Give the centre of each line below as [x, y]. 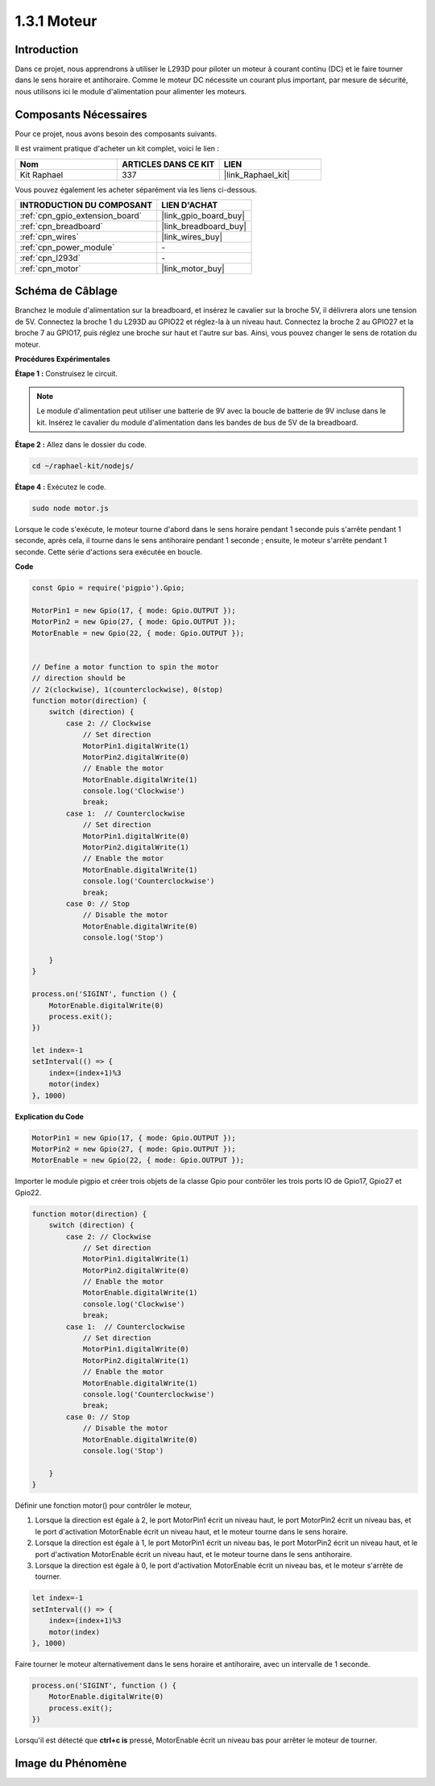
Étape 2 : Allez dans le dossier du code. [81, 444]
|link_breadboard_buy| [204, 226]
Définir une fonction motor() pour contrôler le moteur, [104, 1506]
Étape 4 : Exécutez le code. [60, 487]
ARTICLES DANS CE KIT [168, 164]
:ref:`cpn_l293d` [50, 258]
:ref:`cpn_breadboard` [62, 226]
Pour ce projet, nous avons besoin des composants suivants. [116, 134]
